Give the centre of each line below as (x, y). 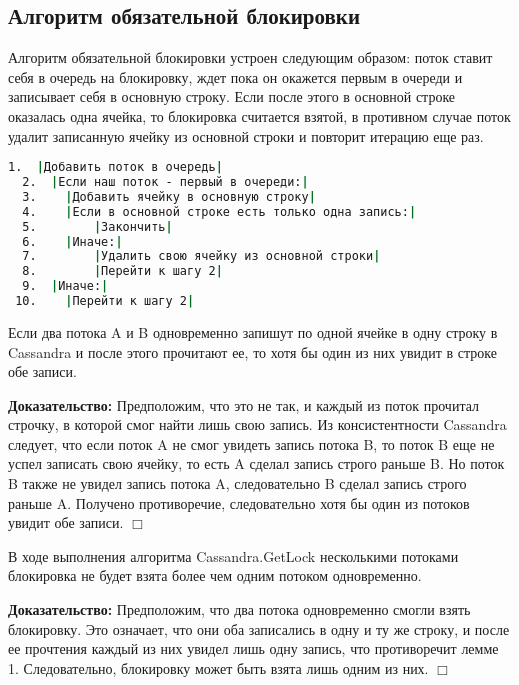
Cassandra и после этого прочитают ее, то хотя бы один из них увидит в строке (252, 351)
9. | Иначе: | (65, 286)
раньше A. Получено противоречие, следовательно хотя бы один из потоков (239, 502)
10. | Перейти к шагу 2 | (105, 301)
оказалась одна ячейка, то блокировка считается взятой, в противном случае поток (259, 115)
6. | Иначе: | (72, 241)
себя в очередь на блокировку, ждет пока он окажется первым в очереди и (235, 76)
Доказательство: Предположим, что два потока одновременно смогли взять (239, 609)
